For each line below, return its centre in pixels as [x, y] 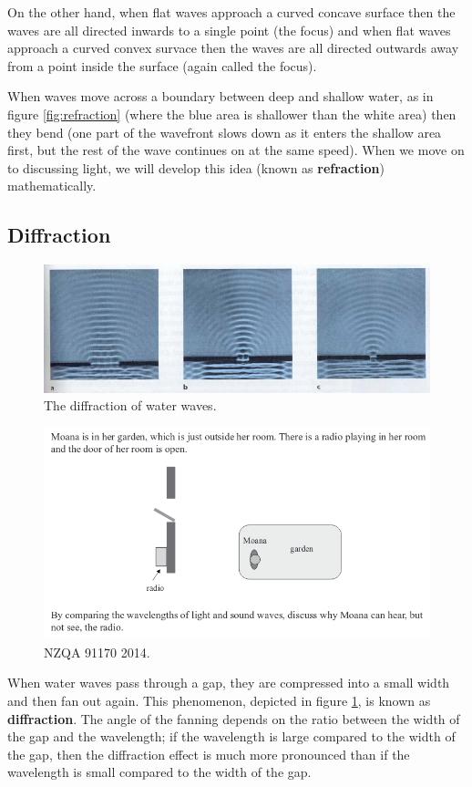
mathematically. [52, 186]
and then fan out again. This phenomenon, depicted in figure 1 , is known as [219, 700]
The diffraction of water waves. [130, 405]
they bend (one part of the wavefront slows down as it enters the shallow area [225, 132]
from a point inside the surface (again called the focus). [162, 65]
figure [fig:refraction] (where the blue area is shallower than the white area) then [232, 114]
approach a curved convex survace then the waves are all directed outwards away [233, 48]
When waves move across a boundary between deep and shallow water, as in [221, 96]
